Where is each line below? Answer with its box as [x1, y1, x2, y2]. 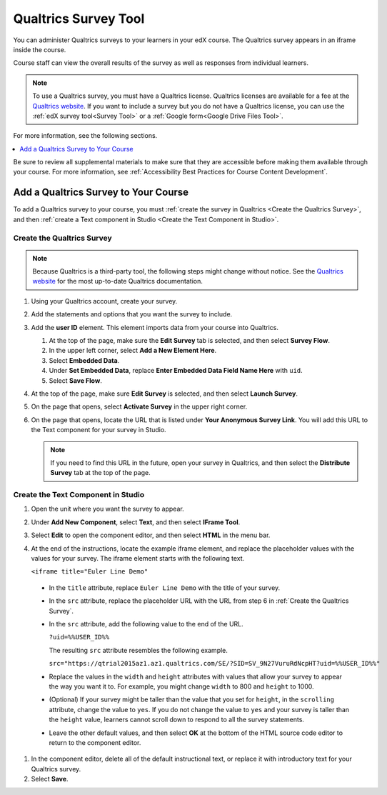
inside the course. [13, 45, 66, 54]
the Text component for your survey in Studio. [31, 426, 167, 434]
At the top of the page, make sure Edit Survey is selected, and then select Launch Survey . [31, 389, 298, 398]
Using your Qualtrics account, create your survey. [31, 296, 178, 305]
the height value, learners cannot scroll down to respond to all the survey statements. [49, 715, 305, 724]
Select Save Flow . [49, 376, 103, 385]
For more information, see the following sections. [13, 131, 158, 140]
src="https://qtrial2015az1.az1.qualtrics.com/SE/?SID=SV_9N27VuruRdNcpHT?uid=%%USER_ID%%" [49, 659, 381, 668]
